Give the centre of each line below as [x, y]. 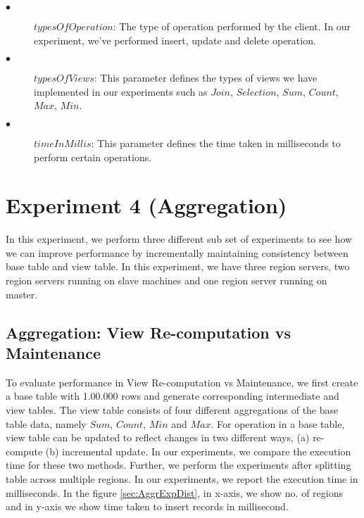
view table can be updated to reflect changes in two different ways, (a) [158, 437]
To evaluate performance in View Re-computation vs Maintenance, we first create [182, 382]
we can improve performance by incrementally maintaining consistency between [177, 252]
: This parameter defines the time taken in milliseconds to [216, 143]
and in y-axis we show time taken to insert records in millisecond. [147, 506]
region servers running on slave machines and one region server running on [167, 280]
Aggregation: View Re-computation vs [149, 332]
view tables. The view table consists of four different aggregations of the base [172, 410]
